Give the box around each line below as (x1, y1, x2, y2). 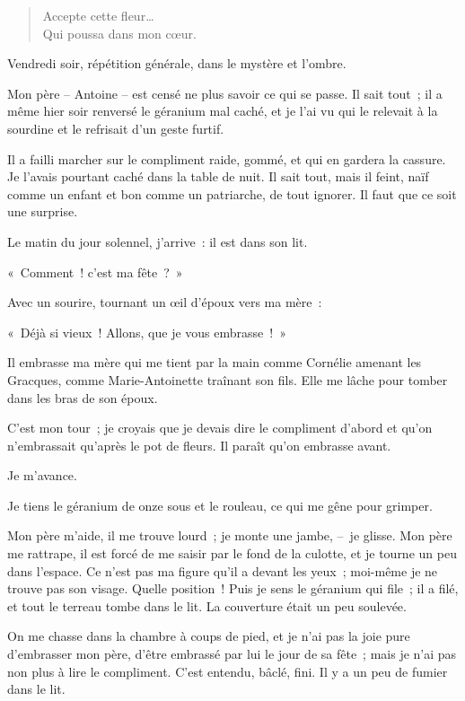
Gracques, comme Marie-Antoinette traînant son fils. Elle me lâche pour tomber (7, 370, 448, 389)
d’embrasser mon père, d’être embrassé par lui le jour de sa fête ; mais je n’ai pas (7, 644, 457, 663)
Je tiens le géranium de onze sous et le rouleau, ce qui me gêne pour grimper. (7, 495, 433, 514)
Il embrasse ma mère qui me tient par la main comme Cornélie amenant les (7, 353, 422, 372)
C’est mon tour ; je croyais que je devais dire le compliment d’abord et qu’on (7, 418, 433, 437)
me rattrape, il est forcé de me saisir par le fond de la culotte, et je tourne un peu (7, 544, 457, 563)
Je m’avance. (7, 466, 77, 485)
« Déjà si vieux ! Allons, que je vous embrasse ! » (7, 322, 286, 341)
